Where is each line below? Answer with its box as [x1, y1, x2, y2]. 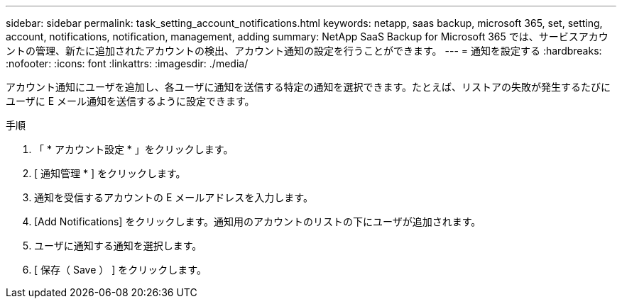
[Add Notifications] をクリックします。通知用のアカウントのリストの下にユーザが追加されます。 [34, 215, 481, 227]
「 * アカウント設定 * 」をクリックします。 [34, 143, 234, 155]
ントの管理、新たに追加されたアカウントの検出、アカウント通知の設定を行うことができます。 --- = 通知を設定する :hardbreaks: [6, 45, 602, 57]
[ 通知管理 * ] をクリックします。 [34, 167, 186, 179]
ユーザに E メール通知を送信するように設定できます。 [6, 95, 255, 107]
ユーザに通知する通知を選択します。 [34, 240, 202, 252]
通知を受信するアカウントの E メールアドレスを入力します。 [34, 191, 313, 203]
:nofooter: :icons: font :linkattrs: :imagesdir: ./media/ [6, 57, 249, 69]
